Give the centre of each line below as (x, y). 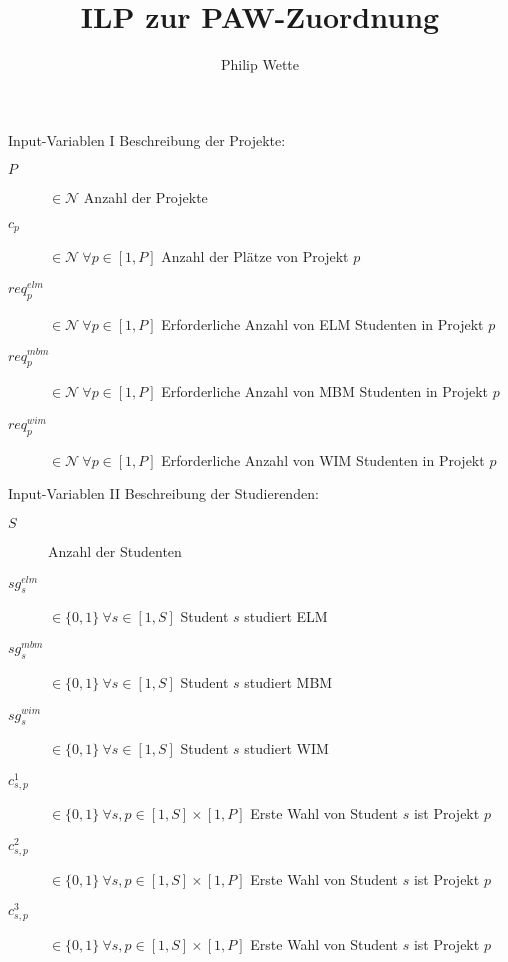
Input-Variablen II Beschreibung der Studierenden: (163, 493)
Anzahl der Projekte (145, 197)
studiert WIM (286, 748)
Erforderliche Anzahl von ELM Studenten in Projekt (322, 323)
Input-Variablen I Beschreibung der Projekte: (147, 139)
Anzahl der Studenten (115, 550)
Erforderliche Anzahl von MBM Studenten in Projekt (325, 391)
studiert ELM (286, 616)
